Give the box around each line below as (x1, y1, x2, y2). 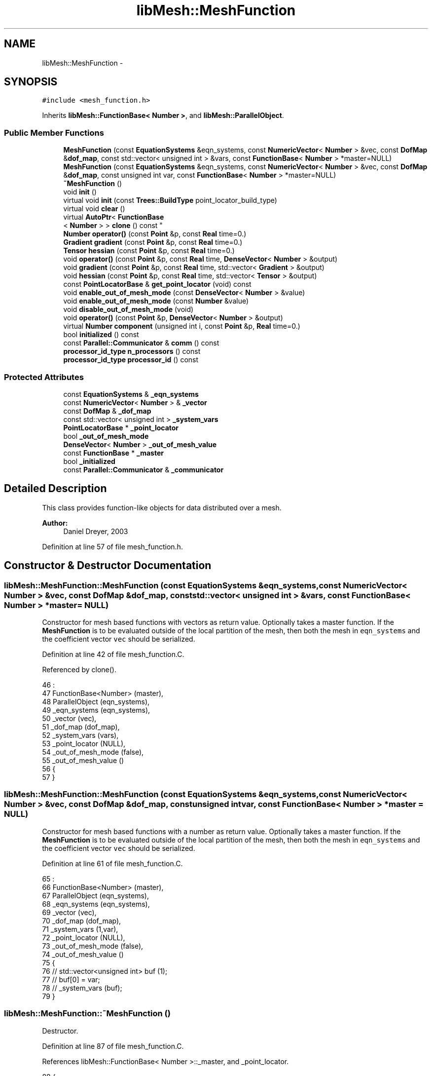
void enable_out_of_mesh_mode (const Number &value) (63, 297, 249, 306)
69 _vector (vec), (42, 908, 97, 917)
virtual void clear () (63, 204, 125, 213)
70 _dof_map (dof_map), (42, 916, 121, 925)
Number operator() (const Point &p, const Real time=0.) (63, 230, 247, 238)
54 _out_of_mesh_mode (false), (42, 748, 144, 756)
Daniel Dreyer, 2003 (63, 527, 128, 536)
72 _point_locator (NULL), (42, 933, 125, 942)
